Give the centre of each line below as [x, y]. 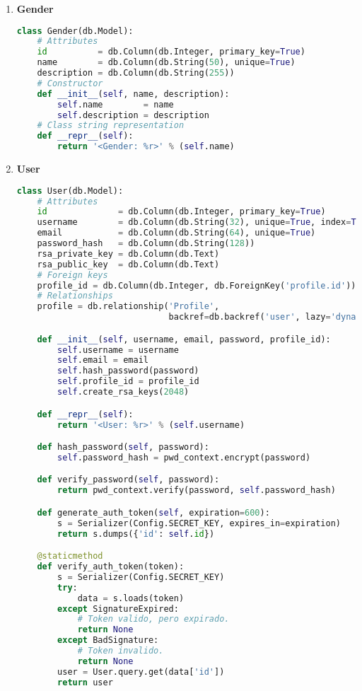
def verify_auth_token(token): [111, 567]
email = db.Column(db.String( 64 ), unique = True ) [176, 233]
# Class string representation [111, 126]
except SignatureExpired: [118, 609]
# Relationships [75, 296]
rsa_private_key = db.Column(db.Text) [128, 254]
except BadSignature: [108, 640]
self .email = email [103, 360]
